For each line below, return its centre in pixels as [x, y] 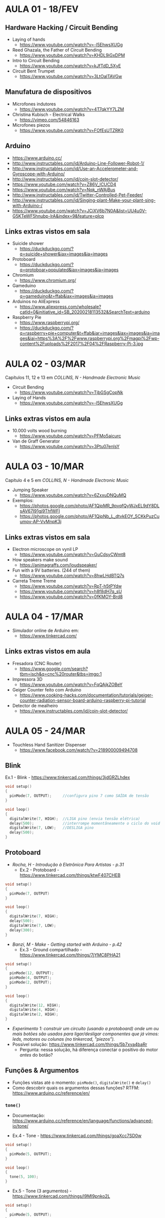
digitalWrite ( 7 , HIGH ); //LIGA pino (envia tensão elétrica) [75, 819]
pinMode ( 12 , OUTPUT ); [32, 973]
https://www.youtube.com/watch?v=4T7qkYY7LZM [72, 109]
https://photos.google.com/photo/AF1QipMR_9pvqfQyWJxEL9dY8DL [89, 506]
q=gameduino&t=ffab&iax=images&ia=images [66, 296]
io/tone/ [20, 1126]
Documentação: [29, 1116]
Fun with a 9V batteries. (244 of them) [51, 570]
